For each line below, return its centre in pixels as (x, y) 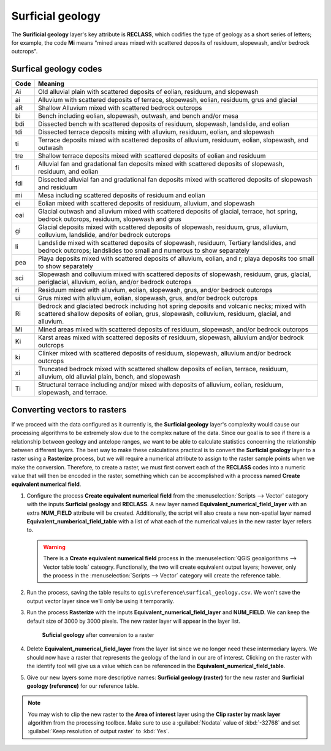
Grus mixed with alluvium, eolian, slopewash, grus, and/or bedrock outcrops (148, 298)
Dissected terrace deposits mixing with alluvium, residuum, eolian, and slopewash (156, 132)
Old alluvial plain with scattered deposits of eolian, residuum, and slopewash (148, 92)
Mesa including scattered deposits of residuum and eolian (121, 195)
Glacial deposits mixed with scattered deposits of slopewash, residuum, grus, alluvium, (163, 227)
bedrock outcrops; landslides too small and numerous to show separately (143, 250)
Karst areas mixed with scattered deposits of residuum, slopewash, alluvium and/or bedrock (171, 337)
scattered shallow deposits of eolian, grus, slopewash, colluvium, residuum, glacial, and (164, 314)
